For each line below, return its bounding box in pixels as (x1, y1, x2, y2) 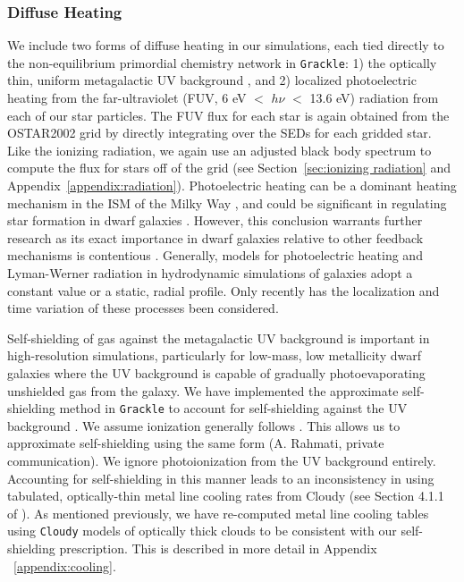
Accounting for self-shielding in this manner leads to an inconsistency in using (7, 468, 434, 487)
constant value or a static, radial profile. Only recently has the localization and (7, 281, 440, 299)
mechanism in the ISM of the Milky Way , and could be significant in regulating (7, 193, 447, 212)
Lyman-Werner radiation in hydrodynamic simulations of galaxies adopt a (7, 264, 413, 282)
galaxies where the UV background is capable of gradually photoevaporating (7, 363, 426, 382)
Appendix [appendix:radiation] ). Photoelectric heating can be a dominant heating (7, 176, 457, 195)
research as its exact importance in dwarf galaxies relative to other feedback (7, 228, 424, 247)
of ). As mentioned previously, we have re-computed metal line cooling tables (7, 503, 429, 522)
